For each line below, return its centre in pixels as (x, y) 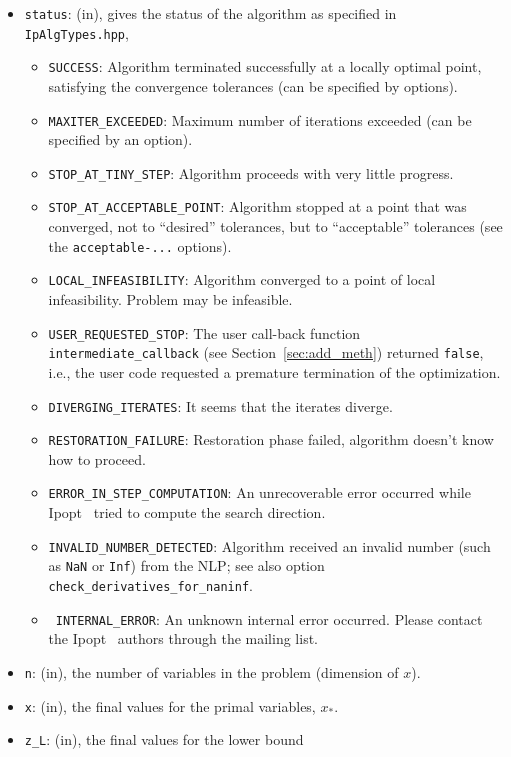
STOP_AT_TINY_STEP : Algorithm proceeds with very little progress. (251, 172)
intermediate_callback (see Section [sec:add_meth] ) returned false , (266, 352)
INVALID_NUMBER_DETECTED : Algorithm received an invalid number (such (269, 545)
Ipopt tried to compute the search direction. (187, 512)
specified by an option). (120, 139)
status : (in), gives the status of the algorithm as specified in (210, 13)
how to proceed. (97, 458)
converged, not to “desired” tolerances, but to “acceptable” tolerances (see (275, 226)
